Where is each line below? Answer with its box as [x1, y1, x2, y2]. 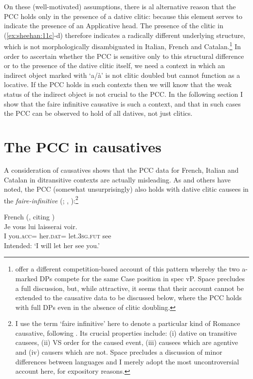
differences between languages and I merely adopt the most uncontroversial [15, 356, 239, 366]
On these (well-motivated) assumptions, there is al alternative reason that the [4, 1, 236, 11]
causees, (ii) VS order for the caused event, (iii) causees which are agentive [15, 337, 238, 347]
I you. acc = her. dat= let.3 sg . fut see [4, 231, 111, 241]
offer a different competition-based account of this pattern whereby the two [15, 264, 240, 274]
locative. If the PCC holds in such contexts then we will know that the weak [4, 79, 232, 90]
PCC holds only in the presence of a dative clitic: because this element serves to [4, 11, 242, 21]
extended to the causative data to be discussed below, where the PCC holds [15, 292, 242, 303]
